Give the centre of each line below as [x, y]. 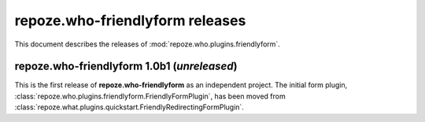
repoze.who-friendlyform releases [130, 20]
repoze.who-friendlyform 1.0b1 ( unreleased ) [126, 67]
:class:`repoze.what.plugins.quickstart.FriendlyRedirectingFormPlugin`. [129, 107]
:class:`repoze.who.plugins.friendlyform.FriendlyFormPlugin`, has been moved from [150, 96]
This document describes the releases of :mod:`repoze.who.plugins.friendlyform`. [148, 44]
